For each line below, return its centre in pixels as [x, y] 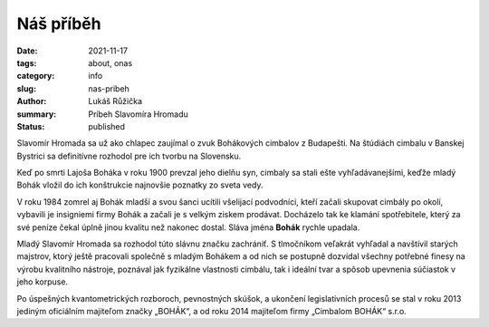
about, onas [110, 63]
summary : [37, 114]
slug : [26, 88]
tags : [27, 63]
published [107, 126]
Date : [27, 51]
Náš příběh [59, 24]
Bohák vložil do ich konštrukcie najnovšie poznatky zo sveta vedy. [140, 185]
